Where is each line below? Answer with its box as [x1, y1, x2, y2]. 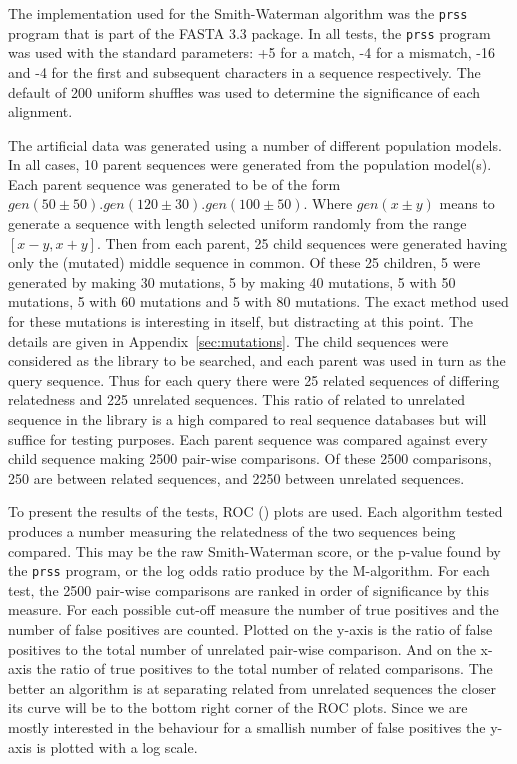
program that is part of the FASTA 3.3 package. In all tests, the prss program [8, 22, 491, 43]
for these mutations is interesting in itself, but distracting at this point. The [8, 311, 474, 332]
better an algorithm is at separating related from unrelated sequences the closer [8, 677, 496, 698]
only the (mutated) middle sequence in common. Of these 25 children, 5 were [8, 252, 481, 273]
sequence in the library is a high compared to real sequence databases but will [8, 409, 487, 429]
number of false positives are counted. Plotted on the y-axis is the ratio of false [8, 619, 493, 639]
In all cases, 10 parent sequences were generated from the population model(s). [8, 154, 492, 175]
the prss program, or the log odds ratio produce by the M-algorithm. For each [8, 560, 490, 581]
